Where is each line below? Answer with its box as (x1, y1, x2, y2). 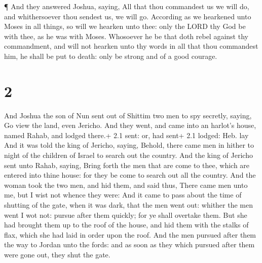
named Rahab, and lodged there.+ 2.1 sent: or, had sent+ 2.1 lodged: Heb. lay (4, 129, 249, 140)
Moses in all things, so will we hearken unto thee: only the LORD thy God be (4, 21, 246, 31)
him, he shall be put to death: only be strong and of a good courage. (4, 50, 217, 61)
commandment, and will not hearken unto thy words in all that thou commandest (4, 41, 258, 51)
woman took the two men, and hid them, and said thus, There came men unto (4, 179, 248, 190)
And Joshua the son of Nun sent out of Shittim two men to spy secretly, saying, (4, 110, 252, 120)
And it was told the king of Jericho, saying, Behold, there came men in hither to (4, 140, 254, 150)
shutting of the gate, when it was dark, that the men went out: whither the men (4, 200, 253, 210)
